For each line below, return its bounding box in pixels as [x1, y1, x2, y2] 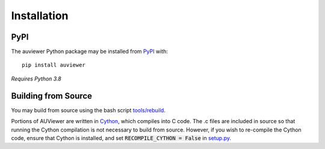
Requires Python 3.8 [11, 75, 61, 82]
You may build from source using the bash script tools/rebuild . [11, 106, 166, 114]
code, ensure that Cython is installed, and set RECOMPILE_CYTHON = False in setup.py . [11, 134, 232, 141]
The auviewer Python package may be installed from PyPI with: [11, 48, 169, 55]
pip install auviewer [22, 62, 85, 68]
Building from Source [11, 91, 93, 101]
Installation [11, 9, 69, 22]
